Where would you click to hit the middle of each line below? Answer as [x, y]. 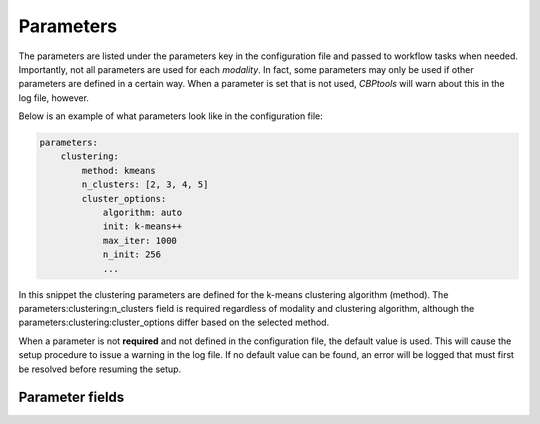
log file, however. [54, 97]
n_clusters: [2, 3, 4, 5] [145, 184]
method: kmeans [119, 170]
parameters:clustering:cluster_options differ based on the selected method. [174, 322]
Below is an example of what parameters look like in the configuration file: [171, 116]
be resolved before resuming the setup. [100, 369]
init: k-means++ [142, 226]
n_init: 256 [132, 254]
